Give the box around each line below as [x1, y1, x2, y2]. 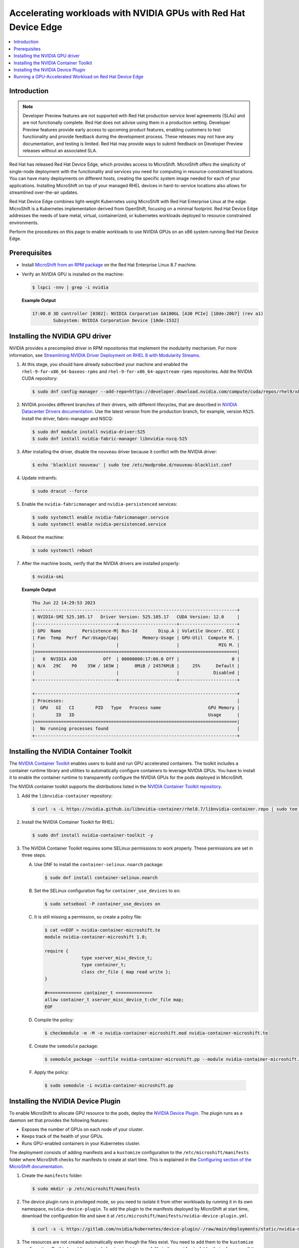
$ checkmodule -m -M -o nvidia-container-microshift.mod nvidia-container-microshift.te [44, 1030, 269, 1036]
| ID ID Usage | [32, 712, 240, 717]
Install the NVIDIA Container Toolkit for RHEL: [21, 819, 115, 825]
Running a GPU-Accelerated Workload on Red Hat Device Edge [13, 74, 144, 80]
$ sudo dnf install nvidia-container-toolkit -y [32, 832, 153, 838]
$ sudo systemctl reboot [32, 548, 93, 554]
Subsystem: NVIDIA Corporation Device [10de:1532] [53, 317, 179, 323]
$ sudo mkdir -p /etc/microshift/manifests [32, 1186, 141, 1192]
